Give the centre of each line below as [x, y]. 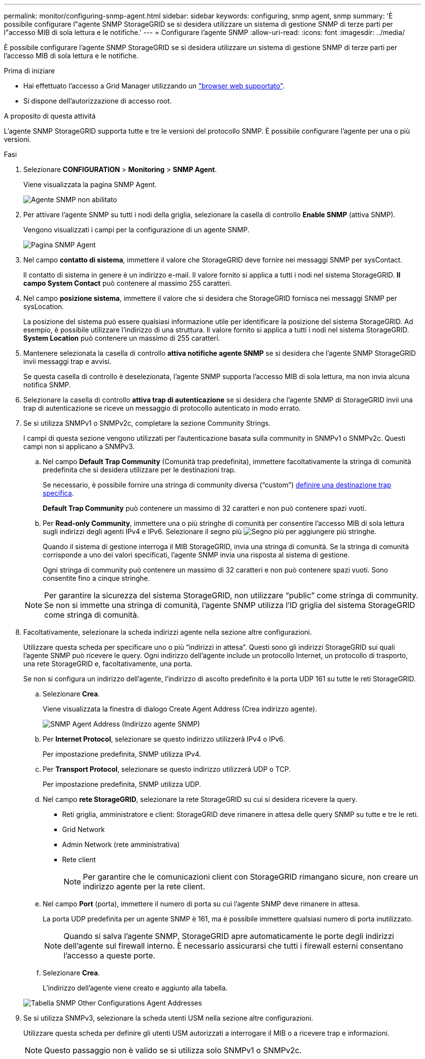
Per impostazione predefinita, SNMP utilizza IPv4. [122, 754]
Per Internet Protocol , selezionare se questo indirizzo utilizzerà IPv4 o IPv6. [164, 739]
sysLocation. [44, 306]
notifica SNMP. [47, 385]
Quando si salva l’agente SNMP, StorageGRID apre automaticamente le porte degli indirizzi [229, 936]
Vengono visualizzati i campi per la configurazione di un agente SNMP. [136, 230]
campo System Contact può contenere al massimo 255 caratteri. [128, 283]
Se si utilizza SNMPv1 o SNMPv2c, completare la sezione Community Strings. [147, 423]
